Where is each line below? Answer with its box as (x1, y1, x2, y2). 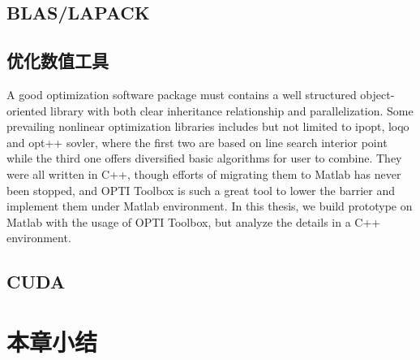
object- (360, 85, 395, 102)
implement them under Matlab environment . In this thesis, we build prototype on (6, 197, 413, 215)
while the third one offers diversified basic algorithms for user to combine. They (6, 150, 402, 167)
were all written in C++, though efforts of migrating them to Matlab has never (6, 165, 401, 182)
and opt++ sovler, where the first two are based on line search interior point (6, 133, 388, 150)
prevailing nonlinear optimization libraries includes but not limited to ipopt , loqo (6, 118, 409, 135)
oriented (6, 102, 47, 119)
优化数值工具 (6, 48, 109, 73)
